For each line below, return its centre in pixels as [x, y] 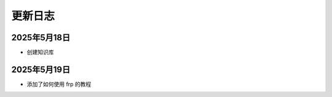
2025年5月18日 [41, 38]
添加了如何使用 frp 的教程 [59, 84]
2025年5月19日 [41, 69]
